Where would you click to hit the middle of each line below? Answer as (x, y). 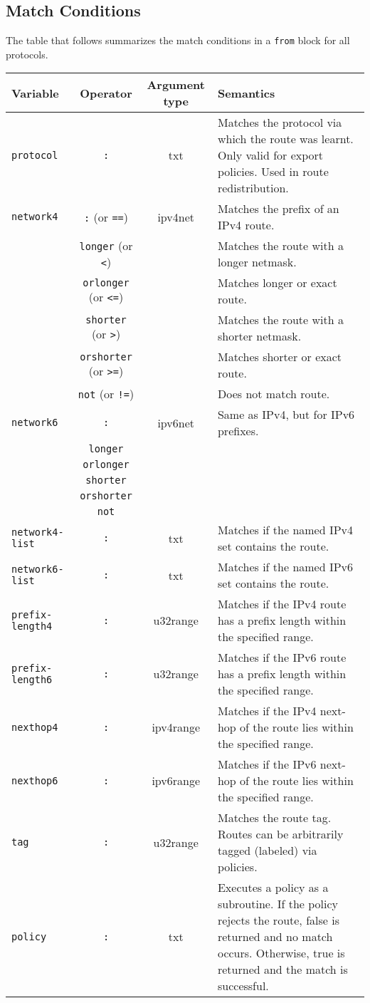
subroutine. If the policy (278, 904)
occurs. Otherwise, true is (281, 953)
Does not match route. (274, 394)
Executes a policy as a (273, 888)
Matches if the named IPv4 (285, 530)
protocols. (27, 54)
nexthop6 (35, 780)
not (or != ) (106, 394)
